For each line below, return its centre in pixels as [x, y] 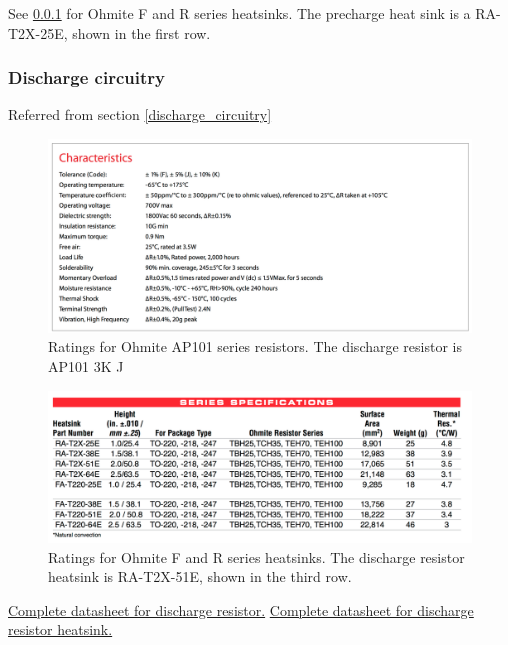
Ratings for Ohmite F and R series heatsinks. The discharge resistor [256, 556]
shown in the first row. [141, 32]
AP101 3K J [86, 365]
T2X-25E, [38, 32]
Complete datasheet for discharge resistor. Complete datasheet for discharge [241, 609]
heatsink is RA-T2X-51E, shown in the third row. [200, 576]
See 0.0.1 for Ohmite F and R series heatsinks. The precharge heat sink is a [239, 13]
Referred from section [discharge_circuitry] [140, 114]
